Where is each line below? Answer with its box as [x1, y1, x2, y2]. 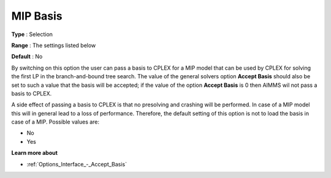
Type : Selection [11, 31, 53, 38]
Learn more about [11, 149, 58, 157]
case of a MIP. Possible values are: [11, 118, 100, 125]
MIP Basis [11, 9, 63, 23]
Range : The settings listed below [11, 42, 96, 49]
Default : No [11, 53, 43, 61]
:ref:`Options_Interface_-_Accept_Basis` [26, 160, 127, 168]
